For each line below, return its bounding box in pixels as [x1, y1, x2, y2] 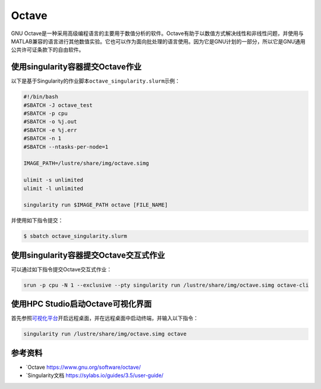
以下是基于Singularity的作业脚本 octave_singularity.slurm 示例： [11, 77, 181, 84]
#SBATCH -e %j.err [23, 127, 77, 133]
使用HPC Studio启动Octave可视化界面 [11, 299, 152, 309]
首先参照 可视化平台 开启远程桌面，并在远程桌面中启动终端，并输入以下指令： [11, 315, 199, 322]
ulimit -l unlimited [23, 185, 83, 192]
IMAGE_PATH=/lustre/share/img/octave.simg [23, 160, 149, 167]
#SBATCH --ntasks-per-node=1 [23, 143, 109, 150]
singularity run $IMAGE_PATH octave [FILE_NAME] [23, 202, 168, 208]
